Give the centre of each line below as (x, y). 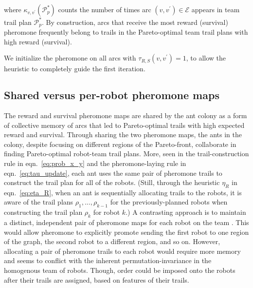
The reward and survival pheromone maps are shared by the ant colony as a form (126, 115)
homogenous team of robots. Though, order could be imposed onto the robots (120, 270)
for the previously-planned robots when (169, 202)
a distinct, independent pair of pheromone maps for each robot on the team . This (126, 222)
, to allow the (206, 58)
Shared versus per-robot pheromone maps (112, 95)
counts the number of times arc (105, 9)
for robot (107, 212)
